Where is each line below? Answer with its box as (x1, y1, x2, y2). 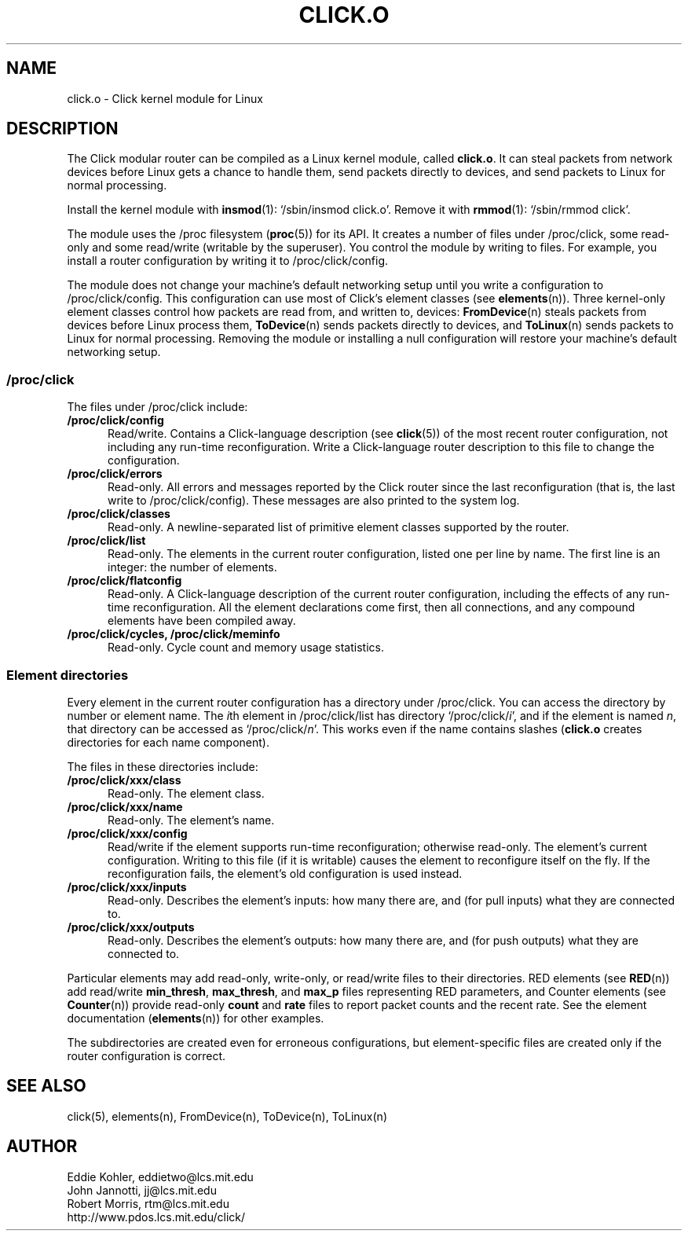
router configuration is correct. (67, 1048, 226, 1063)
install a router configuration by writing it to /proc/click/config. (67, 254, 389, 268)
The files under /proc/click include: (67, 400, 248, 414)
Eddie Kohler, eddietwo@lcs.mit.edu (67, 1169, 254, 1184)
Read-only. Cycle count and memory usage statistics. (108, 641, 384, 655)
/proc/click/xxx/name (67, 799, 183, 813)
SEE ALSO (6, 1076, 86, 1096)
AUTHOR (6, 1136, 78, 1157)
